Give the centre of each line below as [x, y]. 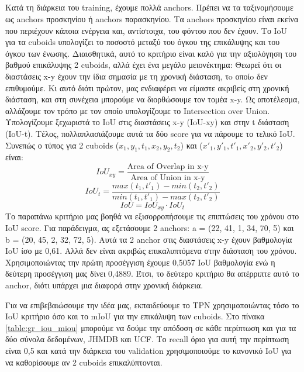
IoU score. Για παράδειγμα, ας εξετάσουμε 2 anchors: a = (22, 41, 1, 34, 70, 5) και [150, 228]
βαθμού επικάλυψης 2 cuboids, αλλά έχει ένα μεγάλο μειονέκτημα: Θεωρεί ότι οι [144, 65]
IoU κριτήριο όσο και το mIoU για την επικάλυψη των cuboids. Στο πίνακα [135, 316]
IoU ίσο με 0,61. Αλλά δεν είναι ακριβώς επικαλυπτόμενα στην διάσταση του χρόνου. [151, 251]
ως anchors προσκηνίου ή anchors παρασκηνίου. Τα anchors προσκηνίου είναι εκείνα [152, 18]
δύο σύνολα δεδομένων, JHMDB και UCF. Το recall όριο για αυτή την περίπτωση [147, 339]
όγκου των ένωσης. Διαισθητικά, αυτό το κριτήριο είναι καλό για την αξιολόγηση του [151, 53]
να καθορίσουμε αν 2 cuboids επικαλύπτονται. [84, 362]
